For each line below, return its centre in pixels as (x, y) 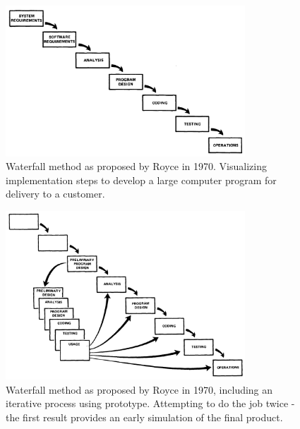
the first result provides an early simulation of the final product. (144, 417)
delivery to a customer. (55, 194)
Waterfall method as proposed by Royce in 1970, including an (139, 389)
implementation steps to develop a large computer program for (141, 180)
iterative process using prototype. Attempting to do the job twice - (150, 403)
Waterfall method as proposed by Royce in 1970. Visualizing (136, 166)
